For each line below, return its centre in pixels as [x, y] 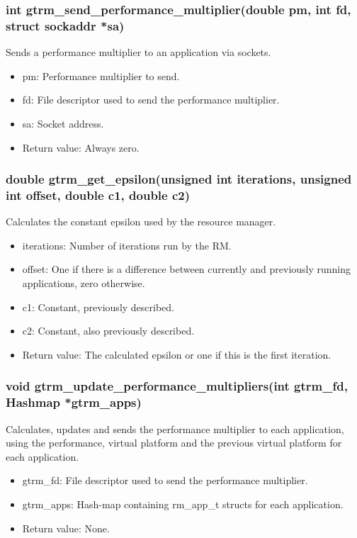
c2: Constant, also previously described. [108, 331]
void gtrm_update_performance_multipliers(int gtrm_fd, [177, 386]
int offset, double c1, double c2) [98, 195]
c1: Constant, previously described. [98, 307]
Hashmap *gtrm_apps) [74, 402]
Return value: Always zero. [81, 147]
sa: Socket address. [63, 123]
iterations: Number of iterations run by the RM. [127, 245]
